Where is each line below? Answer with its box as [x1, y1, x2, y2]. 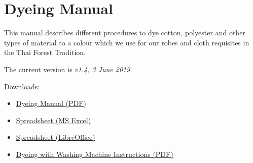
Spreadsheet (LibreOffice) [16, 132, 95, 142]
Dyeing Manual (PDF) [16, 98, 86, 108]
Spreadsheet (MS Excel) [16, 115, 91, 125]
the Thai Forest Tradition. [4, 47, 86, 58]
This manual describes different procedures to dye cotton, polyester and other [4, 27, 245, 38]
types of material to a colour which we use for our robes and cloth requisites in [4, 37, 249, 47]
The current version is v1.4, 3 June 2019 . [4, 64, 132, 74]
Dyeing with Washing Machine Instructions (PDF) [16, 148, 173, 159]
